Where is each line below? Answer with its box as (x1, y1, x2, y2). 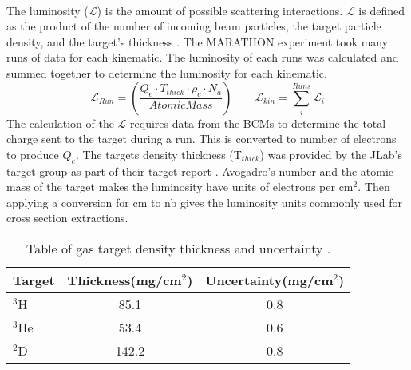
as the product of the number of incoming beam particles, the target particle (6, 18, 381, 34)
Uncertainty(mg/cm (205, 270, 334, 289)
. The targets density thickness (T (75, 145, 242, 162)
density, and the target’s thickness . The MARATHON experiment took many (6, 33, 389, 50)
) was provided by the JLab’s (259, 145, 402, 162)
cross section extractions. (6, 209, 128, 226)
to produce (6, 145, 59, 162)
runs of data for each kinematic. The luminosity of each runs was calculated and (6, 49, 399, 66)
